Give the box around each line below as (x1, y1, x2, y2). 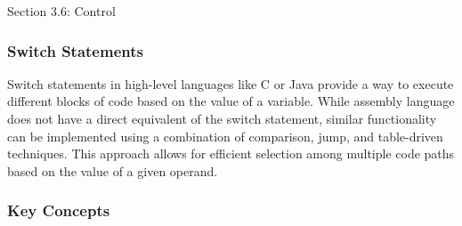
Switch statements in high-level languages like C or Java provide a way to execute (7, 74, 454, 93)
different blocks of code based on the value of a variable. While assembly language (7, 92, 455, 110)
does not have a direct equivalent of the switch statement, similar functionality (7, 109, 437, 127)
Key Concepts (7, 199, 110, 222)
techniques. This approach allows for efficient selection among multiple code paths (7, 144, 455, 163)
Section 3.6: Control (7, 2, 116, 20)
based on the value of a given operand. (7, 161, 218, 180)
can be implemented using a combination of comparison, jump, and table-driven (7, 126, 443, 145)
